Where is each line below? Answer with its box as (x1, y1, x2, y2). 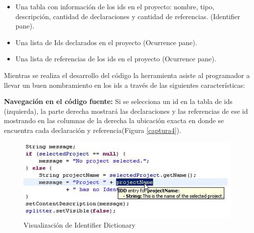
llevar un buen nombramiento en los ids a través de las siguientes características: (4, 79, 245, 90)
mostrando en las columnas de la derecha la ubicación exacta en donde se (4, 115, 224, 126)
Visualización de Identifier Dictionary (23, 220, 136, 230)
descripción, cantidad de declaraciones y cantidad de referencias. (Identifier (15, 11, 240, 21)
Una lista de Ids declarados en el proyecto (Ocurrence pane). (15, 37, 197, 47)
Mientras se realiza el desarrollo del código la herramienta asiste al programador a (4, 70, 250, 80)
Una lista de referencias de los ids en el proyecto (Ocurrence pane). (15, 53, 216, 64)
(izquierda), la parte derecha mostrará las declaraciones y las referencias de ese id (4, 105, 248, 116)
